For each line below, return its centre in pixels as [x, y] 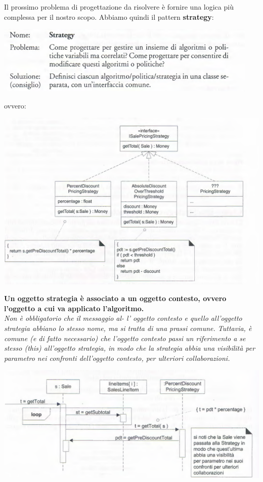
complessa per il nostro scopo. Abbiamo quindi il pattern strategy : [109, 16]
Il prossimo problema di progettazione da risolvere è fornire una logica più [119, 7]
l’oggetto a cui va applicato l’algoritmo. [74, 308]
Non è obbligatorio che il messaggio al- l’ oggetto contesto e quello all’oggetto [123, 318]
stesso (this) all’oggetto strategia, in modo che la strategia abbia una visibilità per [130, 348]
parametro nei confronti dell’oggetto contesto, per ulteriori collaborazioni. [117, 358]
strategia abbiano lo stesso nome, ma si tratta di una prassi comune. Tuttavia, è [128, 328]
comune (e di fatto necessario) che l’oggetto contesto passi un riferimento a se [125, 338]
